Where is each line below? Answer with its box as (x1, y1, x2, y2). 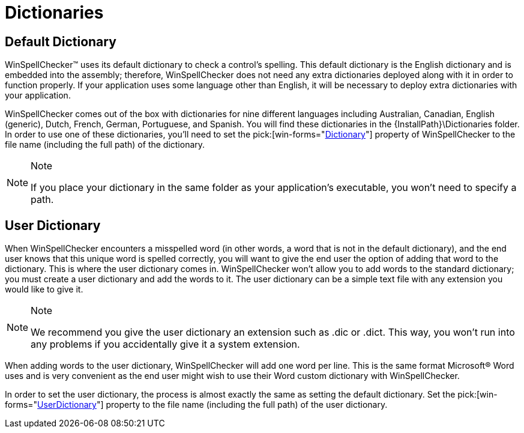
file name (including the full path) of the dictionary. (5, 139, 205, 150)
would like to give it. (5, 284, 83, 295)
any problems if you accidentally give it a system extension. (31, 338, 300, 351)
